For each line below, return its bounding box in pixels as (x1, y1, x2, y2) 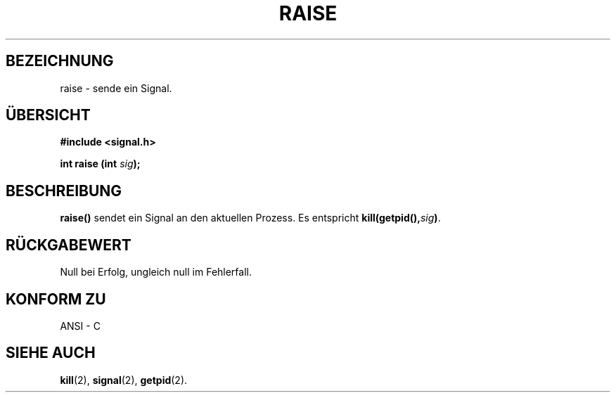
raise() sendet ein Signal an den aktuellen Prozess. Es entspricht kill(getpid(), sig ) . (60, 212, 441, 224)
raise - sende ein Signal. (60, 82, 172, 94)
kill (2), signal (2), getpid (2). (60, 373, 188, 386)
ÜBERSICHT (6, 106, 91, 124)
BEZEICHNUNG (6, 52, 114, 70)
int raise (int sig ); (60, 158, 141, 170)
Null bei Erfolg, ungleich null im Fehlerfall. (60, 266, 252, 278)
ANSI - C (60, 319, 101, 332)
